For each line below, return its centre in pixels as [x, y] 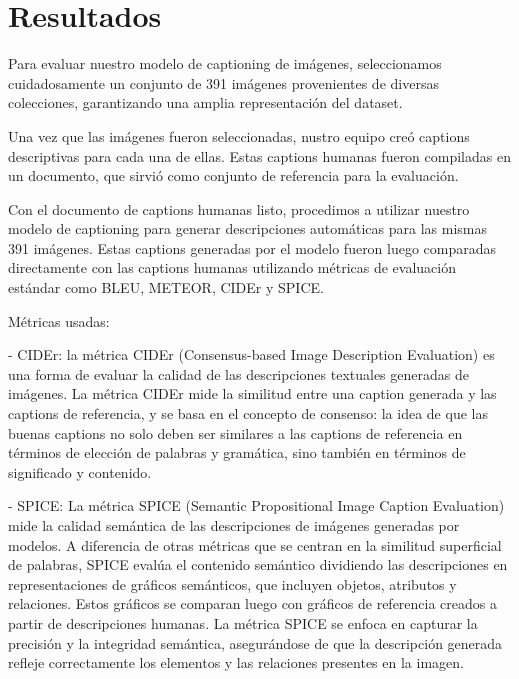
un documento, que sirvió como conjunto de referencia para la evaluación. [233, 175]
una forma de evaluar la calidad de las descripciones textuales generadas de [238, 373]
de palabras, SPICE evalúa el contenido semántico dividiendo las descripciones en [258, 564]
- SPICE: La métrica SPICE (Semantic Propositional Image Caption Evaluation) [256, 505]
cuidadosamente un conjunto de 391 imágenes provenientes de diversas [223, 82]
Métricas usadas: [59, 320]
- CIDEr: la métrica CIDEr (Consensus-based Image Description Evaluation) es [251, 354]
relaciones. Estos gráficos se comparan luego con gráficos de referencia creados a [252, 603]
